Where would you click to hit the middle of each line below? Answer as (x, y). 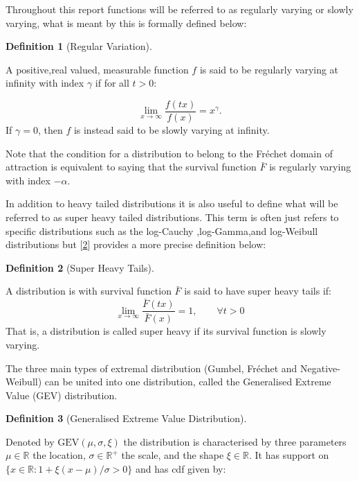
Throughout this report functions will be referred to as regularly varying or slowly (179, 9)
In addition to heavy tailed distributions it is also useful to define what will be (172, 203)
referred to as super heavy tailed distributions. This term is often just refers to (172, 217)
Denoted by (30, 441)
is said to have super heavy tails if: (258, 291)
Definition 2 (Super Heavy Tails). (80, 267)
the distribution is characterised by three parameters (235, 441)
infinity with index (45, 83)
